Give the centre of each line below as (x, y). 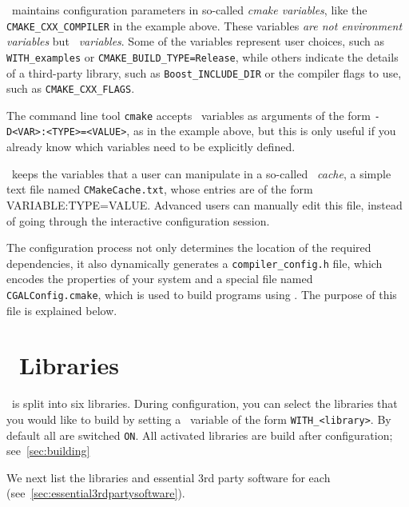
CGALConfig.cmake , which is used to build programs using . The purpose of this (202, 294)
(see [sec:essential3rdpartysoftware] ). (96, 493)
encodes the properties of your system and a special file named (160, 279)
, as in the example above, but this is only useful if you (261, 131)
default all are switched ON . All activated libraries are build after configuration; (200, 435)
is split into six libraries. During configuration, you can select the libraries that (204, 403)
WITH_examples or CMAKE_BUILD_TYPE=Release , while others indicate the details (203, 56)
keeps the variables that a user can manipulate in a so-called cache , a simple (201, 173)
